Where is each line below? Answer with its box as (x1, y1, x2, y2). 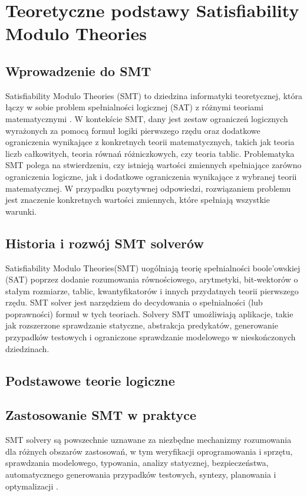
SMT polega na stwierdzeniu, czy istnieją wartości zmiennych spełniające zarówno (5, 159, 302, 171)
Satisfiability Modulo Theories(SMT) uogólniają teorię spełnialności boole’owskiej (5, 261, 301, 274)
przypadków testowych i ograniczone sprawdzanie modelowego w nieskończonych (5, 331, 296, 343)
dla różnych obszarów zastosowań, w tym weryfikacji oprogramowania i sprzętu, (5, 445, 293, 457)
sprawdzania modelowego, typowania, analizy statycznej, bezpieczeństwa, (5, 456, 269, 469)
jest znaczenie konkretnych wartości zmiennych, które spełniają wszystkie (5, 193, 270, 206)
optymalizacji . (5, 479, 58, 492)
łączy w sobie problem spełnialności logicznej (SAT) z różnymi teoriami (5, 101, 263, 113)
